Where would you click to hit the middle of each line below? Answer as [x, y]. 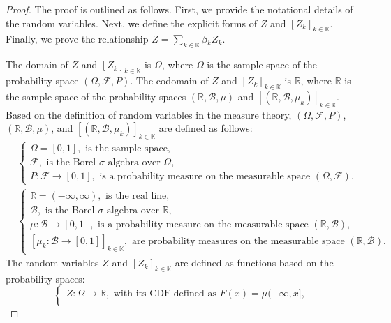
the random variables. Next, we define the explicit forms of [131, 23]
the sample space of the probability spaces [96, 96]
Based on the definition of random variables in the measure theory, [149, 114]
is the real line [136, 196]
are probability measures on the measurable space [238, 241]
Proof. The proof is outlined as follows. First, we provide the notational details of [179, 9]
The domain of [37, 65]
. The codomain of [169, 80]
